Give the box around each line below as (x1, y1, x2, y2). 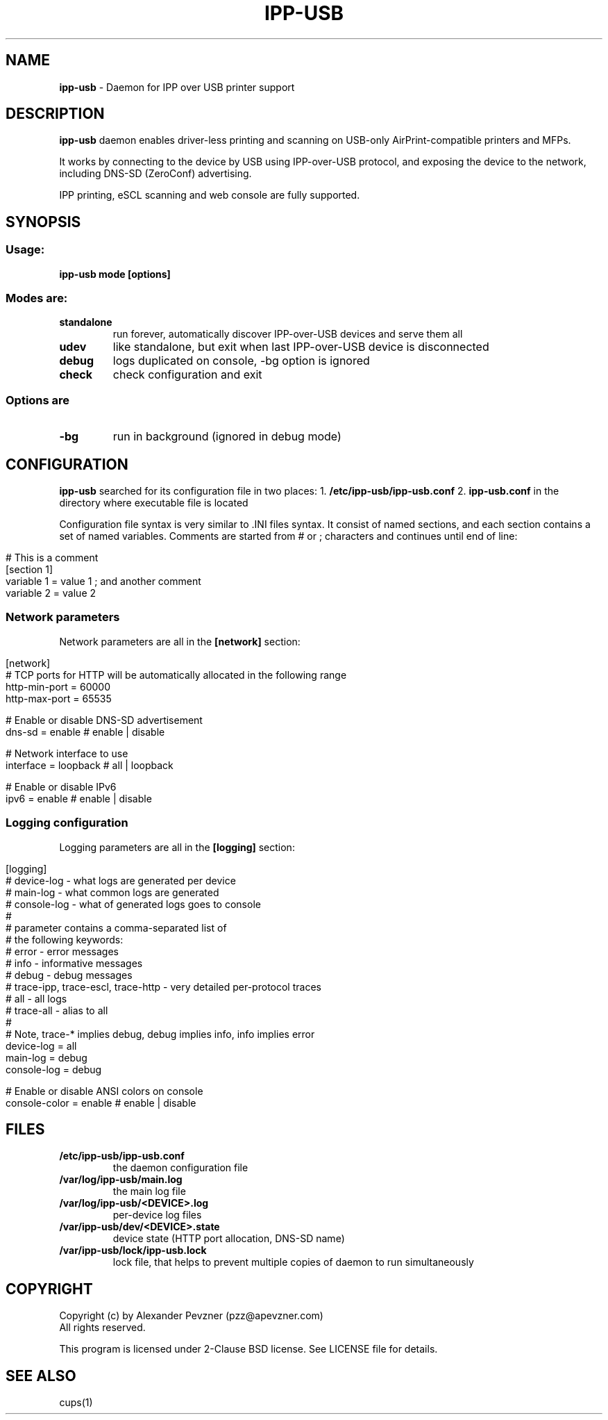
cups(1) (59, 1396, 93, 1409)
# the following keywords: (6, 933, 124, 946)
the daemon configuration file (112, 1162, 248, 1174)
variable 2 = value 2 (6, 587, 96, 599)
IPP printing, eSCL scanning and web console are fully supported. (59, 189, 360, 201)
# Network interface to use (6, 747, 128, 759)
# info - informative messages (6, 957, 143, 969)
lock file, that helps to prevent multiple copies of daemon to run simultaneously (112, 1256, 474, 1269)
